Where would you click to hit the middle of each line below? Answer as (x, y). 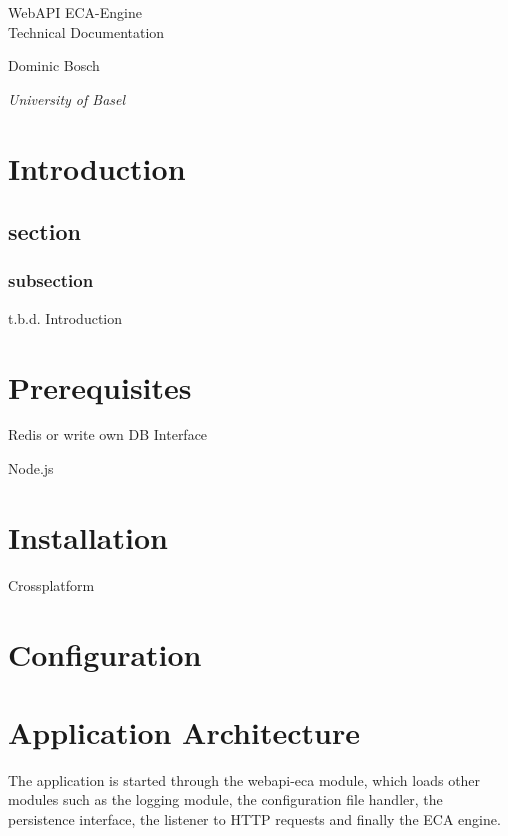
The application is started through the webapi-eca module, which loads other (244, 779)
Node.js (31, 468)
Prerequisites (100, 386)
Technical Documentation (86, 31)
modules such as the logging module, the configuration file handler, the (225, 799)
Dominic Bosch (54, 65)
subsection (51, 280)
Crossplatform (51, 584)
